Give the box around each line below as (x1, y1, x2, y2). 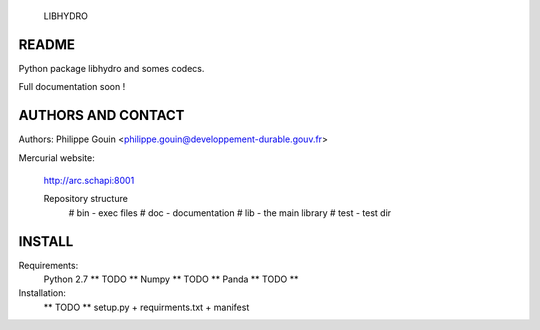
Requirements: (18, 259, 79, 271)
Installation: (18, 287, 67, 299)
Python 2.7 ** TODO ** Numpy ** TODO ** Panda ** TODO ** (43, 273, 299, 285)
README (18, 36, 75, 53)
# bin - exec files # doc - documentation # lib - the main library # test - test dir (68, 206, 392, 219)
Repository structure (43, 193, 129, 205)
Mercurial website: (18, 151, 95, 164)
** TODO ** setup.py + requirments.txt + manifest (43, 301, 250, 313)
